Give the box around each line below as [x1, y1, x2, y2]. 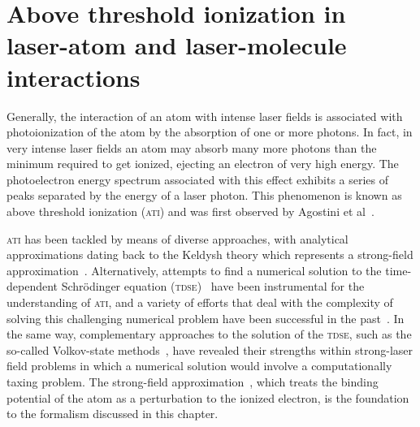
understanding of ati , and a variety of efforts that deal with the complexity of [6, 294, 393, 311]
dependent [6, 278, 58, 295]
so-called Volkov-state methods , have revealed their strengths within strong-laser [6, 341, 414, 358]
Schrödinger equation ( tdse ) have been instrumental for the [61, 278, 365, 295]
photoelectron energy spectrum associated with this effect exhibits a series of [6, 170, 389, 188]
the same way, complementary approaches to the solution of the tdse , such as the [6, 326, 412, 343]
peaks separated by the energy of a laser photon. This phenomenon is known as [6, 187, 402, 204]
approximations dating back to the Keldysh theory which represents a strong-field [6, 246, 414, 263]
